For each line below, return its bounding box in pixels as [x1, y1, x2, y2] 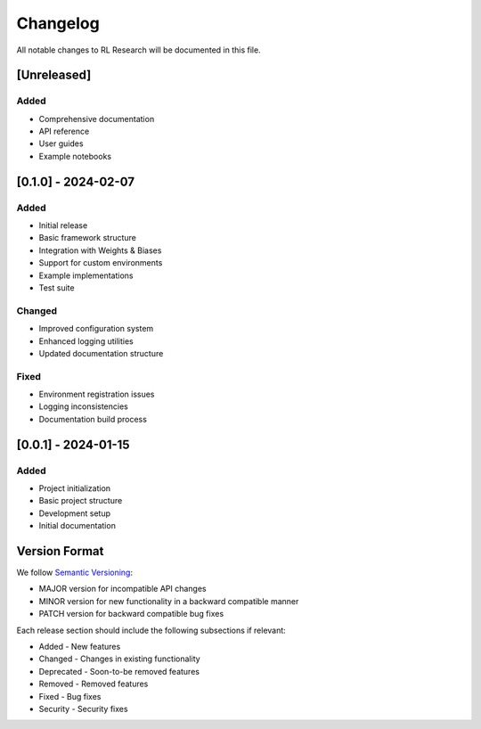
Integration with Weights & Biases [38, 245, 162, 256]
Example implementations [38, 270, 134, 281]
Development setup [38, 508, 111, 519]
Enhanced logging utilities [38, 335, 134, 347]
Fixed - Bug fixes [38, 691, 102, 701]
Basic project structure [38, 496, 123, 506]
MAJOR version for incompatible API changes [38, 584, 207, 594]
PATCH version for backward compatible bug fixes [38, 609, 224, 619]
